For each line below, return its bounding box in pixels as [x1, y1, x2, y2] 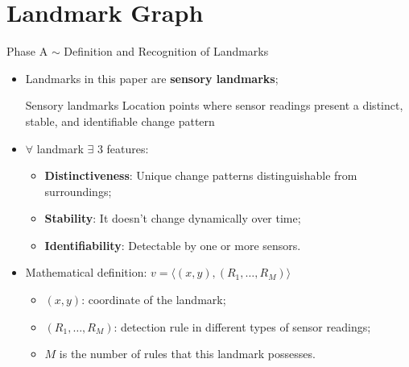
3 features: [97, 140, 149, 156]
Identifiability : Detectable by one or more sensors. [44, 236, 301, 253]
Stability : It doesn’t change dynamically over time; [44, 210, 301, 227]
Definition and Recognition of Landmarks [64, 43, 269, 60]
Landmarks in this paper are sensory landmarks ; [25, 69, 279, 86]
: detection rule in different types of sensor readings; [114, 318, 371, 335]
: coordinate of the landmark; [81, 291, 226, 308]
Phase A [6, 43, 48, 60]
